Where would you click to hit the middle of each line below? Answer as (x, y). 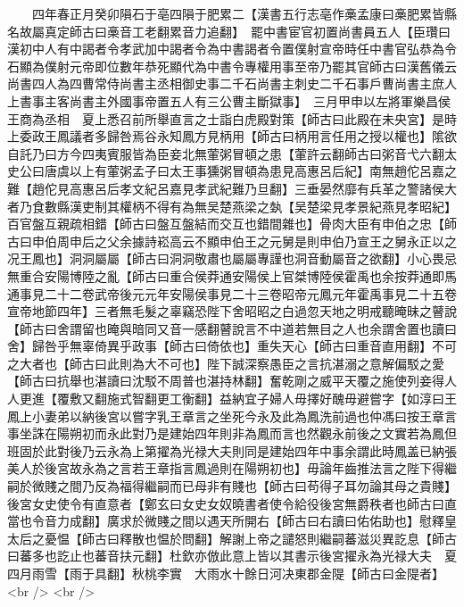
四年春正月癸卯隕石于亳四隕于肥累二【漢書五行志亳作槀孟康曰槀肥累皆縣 (244, 13)
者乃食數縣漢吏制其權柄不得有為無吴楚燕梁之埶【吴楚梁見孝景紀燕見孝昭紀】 (232, 206)
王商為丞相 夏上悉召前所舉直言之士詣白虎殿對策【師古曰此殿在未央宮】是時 (232, 118)
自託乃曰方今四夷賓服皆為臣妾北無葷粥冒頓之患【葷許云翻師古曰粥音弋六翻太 (232, 153)
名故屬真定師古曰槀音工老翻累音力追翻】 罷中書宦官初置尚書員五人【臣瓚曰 (229, 31)
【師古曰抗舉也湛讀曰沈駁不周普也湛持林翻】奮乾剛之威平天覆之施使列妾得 (226, 381)
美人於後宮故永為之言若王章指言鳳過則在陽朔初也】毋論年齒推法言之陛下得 (226, 468)
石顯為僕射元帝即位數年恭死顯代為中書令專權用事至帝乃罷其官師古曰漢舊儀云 (232, 66)
